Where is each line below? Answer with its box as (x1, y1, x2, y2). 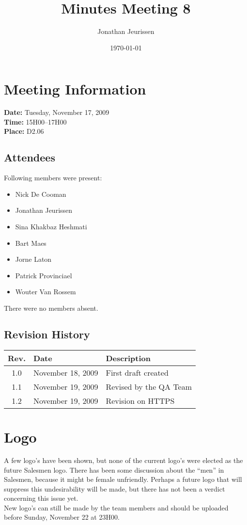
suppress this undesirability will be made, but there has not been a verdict (4, 483, 225, 493)
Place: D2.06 (4, 126, 44, 136)
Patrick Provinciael (15, 270, 72, 280)
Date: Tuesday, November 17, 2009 (4, 107, 109, 117)
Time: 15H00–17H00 (4, 116, 67, 127)
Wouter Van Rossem (15, 286, 76, 297)
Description (106, 352, 151, 364)
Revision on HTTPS (106, 395, 175, 406)
